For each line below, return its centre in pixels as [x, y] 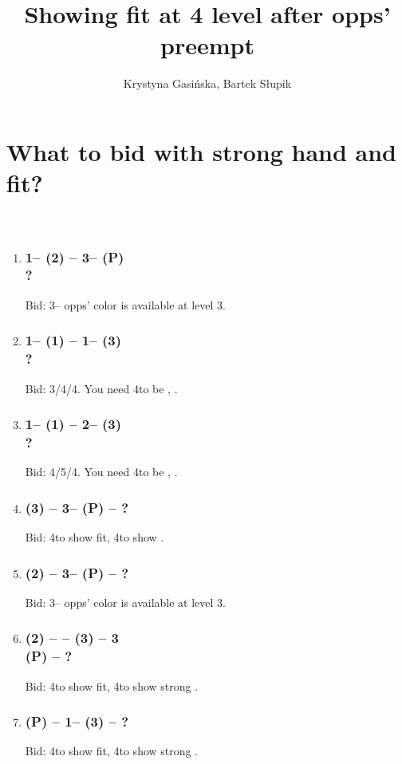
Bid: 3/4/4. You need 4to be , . [101, 388]
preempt [207, 45]
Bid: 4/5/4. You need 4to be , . [101, 472]
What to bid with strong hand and [201, 151]
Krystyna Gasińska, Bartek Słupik [207, 83]
